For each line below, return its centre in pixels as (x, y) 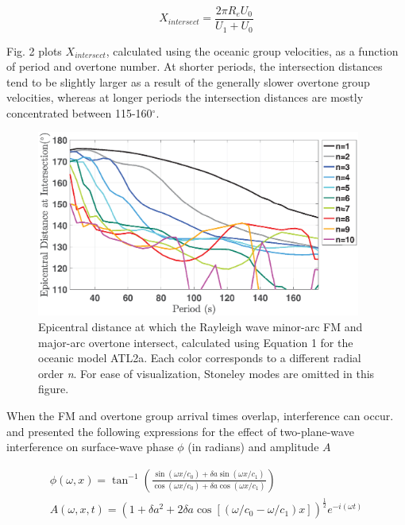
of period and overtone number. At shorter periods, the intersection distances (195, 66)
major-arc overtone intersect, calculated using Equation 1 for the (196, 342)
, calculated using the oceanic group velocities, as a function (252, 50)
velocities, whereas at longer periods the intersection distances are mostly (185, 97)
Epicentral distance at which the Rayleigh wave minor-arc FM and (201, 326)
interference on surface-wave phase (90, 447)
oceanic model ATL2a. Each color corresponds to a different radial (200, 358)
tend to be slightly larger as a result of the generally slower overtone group (188, 81)
